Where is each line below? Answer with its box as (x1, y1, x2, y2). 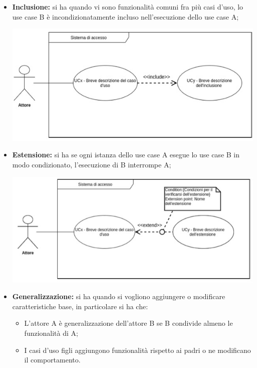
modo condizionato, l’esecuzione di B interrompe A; (12, 159, 171, 169)
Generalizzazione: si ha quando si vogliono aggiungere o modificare (12, 291, 225, 302)
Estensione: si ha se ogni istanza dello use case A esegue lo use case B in (12, 149, 240, 160)
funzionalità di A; (24, 328, 78, 338)
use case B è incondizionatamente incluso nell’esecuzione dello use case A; (12, 11, 239, 22)
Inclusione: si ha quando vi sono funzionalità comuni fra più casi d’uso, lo (12, 2, 243, 12)
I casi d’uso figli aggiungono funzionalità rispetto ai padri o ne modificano (24, 344, 251, 355)
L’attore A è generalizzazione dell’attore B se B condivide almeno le (24, 318, 233, 328)
